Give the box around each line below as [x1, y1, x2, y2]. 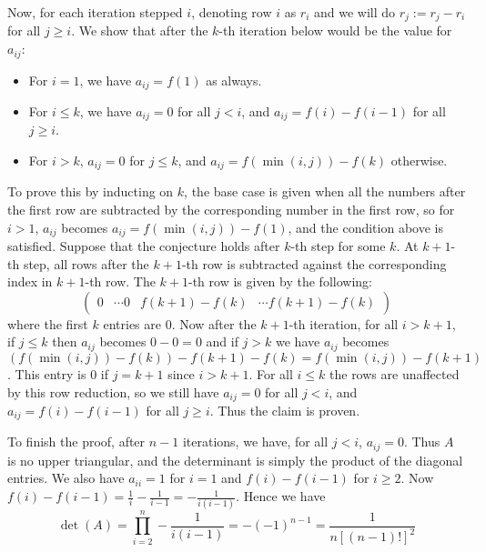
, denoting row [191, 3, 272, 21]
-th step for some [290, 236, 386, 256]
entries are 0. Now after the [103, 314, 257, 333]
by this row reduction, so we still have [7, 382, 219, 401]
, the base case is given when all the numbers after [184, 182, 466, 201]
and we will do [314, 3, 396, 21]
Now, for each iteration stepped [7, 3, 183, 21]
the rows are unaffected [329, 364, 460, 383]
